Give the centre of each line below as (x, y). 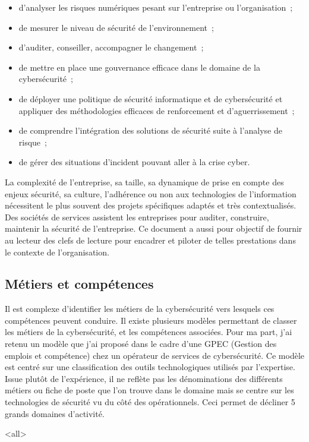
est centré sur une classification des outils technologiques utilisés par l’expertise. (150, 367)
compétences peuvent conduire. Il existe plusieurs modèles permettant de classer (151, 320)
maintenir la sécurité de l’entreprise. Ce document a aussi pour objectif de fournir (154, 228)
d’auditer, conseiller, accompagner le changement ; (111, 47)
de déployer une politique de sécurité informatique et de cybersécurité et (151, 98)
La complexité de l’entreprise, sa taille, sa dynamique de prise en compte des (144, 181)
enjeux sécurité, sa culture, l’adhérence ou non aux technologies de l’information (151, 193)
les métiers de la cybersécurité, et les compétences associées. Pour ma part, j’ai (149, 332)
